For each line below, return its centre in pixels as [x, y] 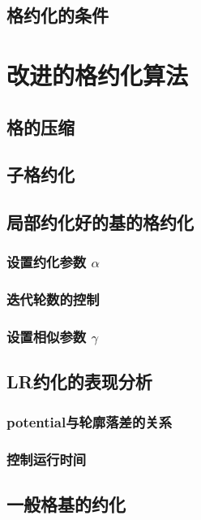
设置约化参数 [47, 262]
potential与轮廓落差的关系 [90, 421]
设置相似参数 [47, 337]
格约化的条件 [58, 15]
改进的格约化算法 [98, 74]
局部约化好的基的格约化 [100, 222]
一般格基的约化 [66, 503]
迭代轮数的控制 [53, 299]
